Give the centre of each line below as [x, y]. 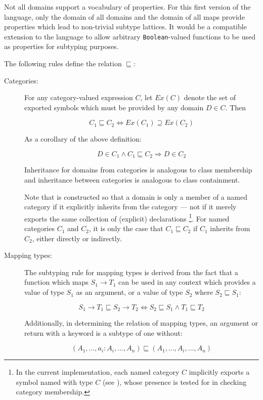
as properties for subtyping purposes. [61, 46]
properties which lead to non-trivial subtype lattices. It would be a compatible [125, 27]
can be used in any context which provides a [187, 282]
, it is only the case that [126, 228]
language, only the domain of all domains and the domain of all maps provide [124, 16]
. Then [236, 107]
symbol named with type [54, 382]
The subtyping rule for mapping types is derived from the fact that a [131, 272]
